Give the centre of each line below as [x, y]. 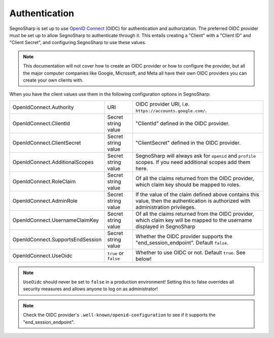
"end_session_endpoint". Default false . [182, 243]
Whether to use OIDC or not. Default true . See [190, 252]
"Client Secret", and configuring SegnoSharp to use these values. [78, 43]
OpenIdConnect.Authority [43, 107]
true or [116, 253]
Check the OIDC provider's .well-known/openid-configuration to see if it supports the [119, 315]
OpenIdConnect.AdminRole [45, 200]
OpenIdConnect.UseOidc [42, 255]
